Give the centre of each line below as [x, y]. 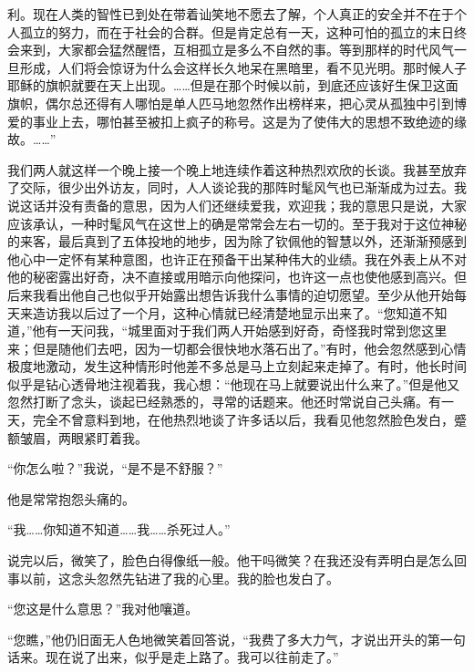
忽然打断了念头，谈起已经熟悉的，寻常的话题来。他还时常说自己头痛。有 [224, 402]
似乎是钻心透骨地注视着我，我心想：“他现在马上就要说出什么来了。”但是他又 [234, 383]
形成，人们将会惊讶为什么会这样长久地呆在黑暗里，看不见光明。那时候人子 [243, 67]
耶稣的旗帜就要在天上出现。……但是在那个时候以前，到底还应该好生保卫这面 [233, 85]
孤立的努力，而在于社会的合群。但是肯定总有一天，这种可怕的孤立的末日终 [243, 31]
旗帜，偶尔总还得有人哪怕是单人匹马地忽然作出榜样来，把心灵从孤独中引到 [231, 103]
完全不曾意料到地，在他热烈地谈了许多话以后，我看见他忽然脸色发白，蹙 [249, 420]
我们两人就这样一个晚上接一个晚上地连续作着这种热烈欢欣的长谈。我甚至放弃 [237, 169]
